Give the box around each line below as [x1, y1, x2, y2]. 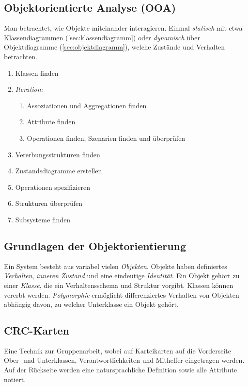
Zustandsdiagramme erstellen [15, 166, 102, 176]
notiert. [4, 374, 26, 384]
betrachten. [4, 51, 37, 61]
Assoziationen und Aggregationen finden [27, 100, 147, 110]
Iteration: [15, 84, 43, 94]
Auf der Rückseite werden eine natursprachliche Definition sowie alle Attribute [4, 365, 237, 375]
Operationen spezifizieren [15, 182, 90, 192]
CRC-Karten [4, 323, 69, 338]
